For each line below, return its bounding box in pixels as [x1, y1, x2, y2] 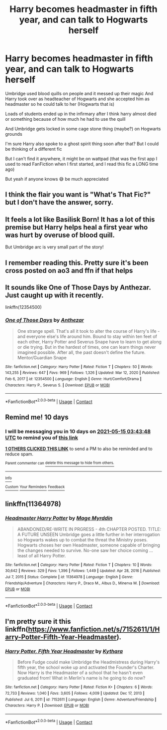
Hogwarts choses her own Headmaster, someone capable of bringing [17, 542, 160, 548]
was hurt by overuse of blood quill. [5, 231, 115, 239]
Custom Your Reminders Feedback [5, 485, 65, 489]
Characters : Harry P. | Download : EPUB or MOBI [5, 703, 89, 708]
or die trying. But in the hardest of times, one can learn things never [17, 344, 157, 350]
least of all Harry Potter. [17, 552, 66, 558]
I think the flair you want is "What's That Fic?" [5, 191, 151, 199]
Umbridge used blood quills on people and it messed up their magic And [5, 90, 154, 96]
